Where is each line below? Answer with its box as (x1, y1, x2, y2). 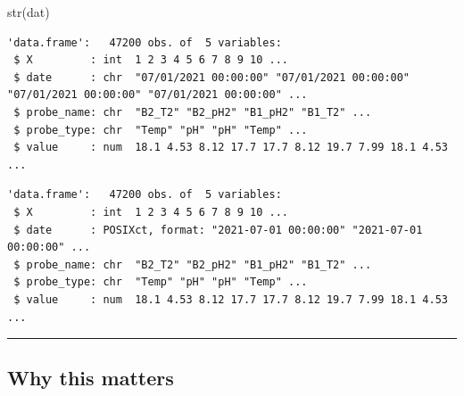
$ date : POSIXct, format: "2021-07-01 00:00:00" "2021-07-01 (13, 223, 423, 236)
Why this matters (7, 364, 174, 392)
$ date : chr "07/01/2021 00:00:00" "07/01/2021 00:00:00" (13, 70, 410, 84)
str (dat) (7, 3, 50, 21)
